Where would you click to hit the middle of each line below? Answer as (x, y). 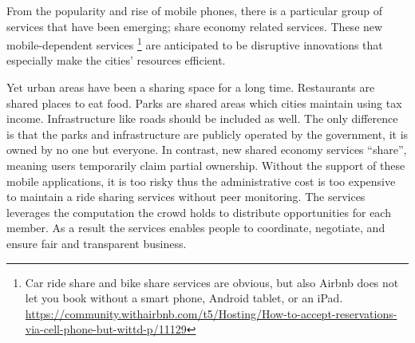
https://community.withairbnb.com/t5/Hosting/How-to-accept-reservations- (211, 313)
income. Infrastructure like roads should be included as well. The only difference (202, 118)
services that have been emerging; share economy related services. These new (195, 26)
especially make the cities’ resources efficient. (116, 60)
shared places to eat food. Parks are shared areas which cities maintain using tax (204, 103)
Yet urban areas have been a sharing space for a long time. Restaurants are (191, 87)
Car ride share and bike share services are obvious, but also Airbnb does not (212, 282)
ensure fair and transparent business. (97, 243)
